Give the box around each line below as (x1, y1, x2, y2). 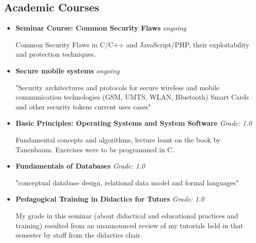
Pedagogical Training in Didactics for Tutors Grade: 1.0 (15, 194, 205, 204)
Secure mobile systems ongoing (15, 65, 120, 75)
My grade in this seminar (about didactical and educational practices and (15, 210, 238, 220)
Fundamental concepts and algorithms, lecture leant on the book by (15, 134, 221, 144)
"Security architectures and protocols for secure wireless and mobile (15, 82, 219, 92)
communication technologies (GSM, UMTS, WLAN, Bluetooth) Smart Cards (15, 92, 249, 102)
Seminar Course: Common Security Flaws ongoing (15, 23, 186, 33)
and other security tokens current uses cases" (15, 101, 151, 111)
